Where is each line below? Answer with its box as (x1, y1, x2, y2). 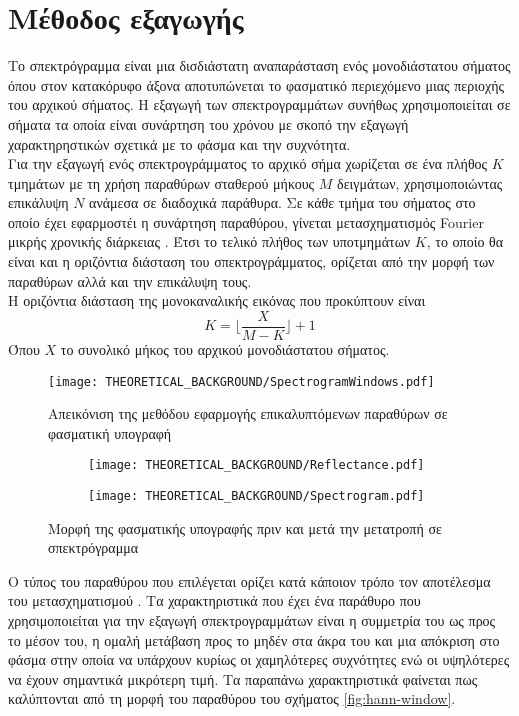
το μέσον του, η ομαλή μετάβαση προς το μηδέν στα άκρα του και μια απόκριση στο (8, 629, 500, 650)
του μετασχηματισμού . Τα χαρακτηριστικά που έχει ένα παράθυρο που (8, 590, 421, 611)
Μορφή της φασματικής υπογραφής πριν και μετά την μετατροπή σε (48, 517, 442, 538)
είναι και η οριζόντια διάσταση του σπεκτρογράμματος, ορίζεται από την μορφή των (8, 251, 495, 272)
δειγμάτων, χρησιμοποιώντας (337, 172, 503, 193)
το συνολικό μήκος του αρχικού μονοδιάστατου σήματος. (60, 338, 390, 359)
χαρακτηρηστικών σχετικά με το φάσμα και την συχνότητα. (8, 133, 351, 154)
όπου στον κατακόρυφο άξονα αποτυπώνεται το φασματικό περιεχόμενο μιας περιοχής (8, 74, 505, 95)
